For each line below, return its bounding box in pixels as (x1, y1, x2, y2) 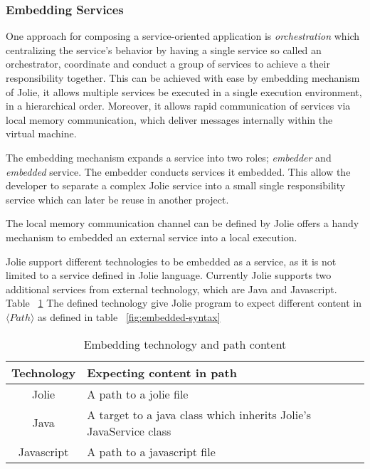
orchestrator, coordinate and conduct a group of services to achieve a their (6, 56, 330, 71)
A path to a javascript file (87, 443, 216, 460)
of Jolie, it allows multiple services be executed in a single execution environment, (6, 84, 362, 99)
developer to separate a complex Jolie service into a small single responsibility (6, 178, 346, 193)
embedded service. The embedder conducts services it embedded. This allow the (6, 164, 351, 179)
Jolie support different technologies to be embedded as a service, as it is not (6, 253, 337, 268)
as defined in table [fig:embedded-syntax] (38, 309, 221, 324)
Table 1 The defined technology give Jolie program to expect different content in (6, 295, 362, 310)
